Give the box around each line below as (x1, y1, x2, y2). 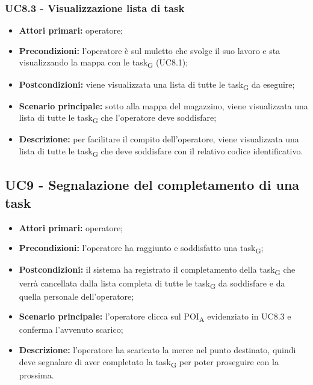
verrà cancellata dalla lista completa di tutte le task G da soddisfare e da (19, 276, 285, 291)
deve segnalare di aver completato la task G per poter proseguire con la (19, 355, 279, 369)
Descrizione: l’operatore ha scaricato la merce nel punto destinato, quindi (19, 343, 296, 356)
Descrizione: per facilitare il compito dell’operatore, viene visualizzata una (19, 133, 299, 145)
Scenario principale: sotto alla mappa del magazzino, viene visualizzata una (19, 99, 308, 112)
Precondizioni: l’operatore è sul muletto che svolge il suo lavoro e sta (19, 44, 280, 56)
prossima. (19, 368, 54, 381)
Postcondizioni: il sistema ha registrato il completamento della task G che (19, 263, 296, 277)
